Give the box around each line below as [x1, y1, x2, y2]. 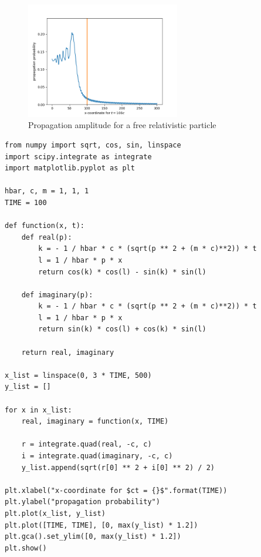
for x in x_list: [5, 405, 72, 414]
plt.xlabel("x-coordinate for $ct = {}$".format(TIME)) [5, 486, 228, 495]
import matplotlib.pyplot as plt [5, 164, 135, 173]
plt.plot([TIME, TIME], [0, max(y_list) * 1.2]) [5, 521, 198, 529]
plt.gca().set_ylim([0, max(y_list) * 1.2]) [5, 532, 181, 541]
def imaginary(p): [21, 290, 93, 299]
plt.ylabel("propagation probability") [5, 498, 160, 506]
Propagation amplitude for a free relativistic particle [28, 119, 216, 131]
